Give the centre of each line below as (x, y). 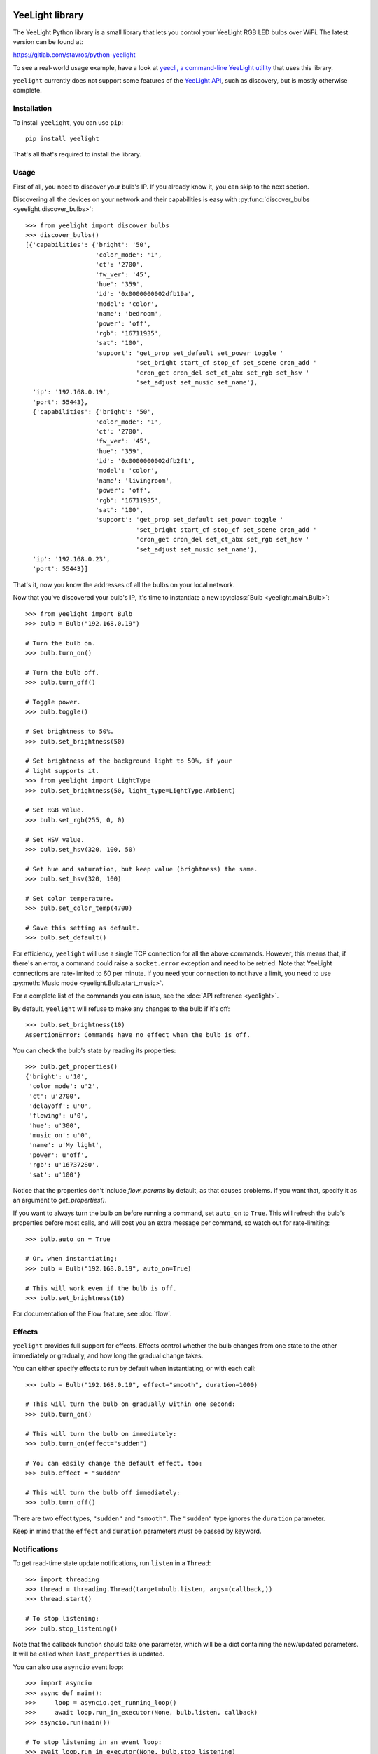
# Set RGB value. (55, 810)
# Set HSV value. (55, 839)
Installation (33, 109)
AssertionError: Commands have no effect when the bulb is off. (138, 1035)
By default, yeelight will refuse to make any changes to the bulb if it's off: (121, 1009)
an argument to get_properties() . (60, 1200)
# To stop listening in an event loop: (94, 1742)
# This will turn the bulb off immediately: (103, 1492)
